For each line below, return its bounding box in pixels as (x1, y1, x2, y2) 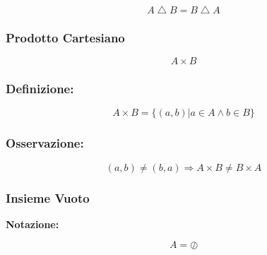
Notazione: (6, 216, 59, 231)
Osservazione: (6, 134, 84, 152)
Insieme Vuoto (6, 189, 90, 206)
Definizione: (6, 80, 74, 97)
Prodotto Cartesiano (6, 28, 125, 46)
